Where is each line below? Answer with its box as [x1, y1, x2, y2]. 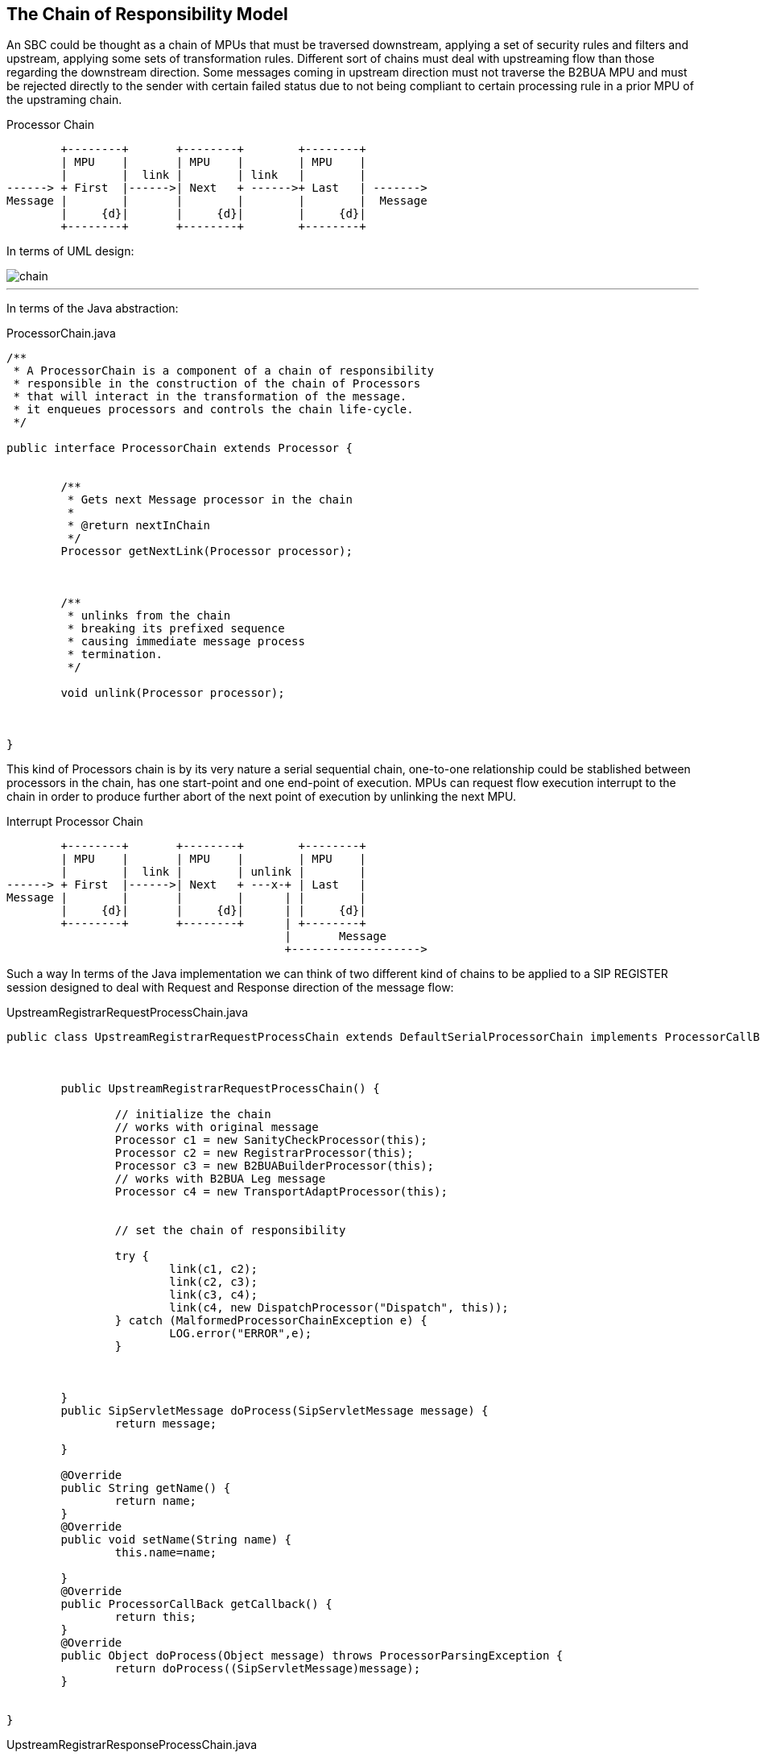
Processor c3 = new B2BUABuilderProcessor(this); [114, 1159, 435, 1173]
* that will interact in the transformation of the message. [13, 390, 407, 404]
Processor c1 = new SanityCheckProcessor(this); [114, 1133, 427, 1147]
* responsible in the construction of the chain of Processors [13, 377, 421, 391]
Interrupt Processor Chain [6, 814, 143, 829]
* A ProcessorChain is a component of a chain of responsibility [13, 364, 435, 378]
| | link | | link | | [60, 168, 366, 182]
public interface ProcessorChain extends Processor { [6, 441, 353, 455]
